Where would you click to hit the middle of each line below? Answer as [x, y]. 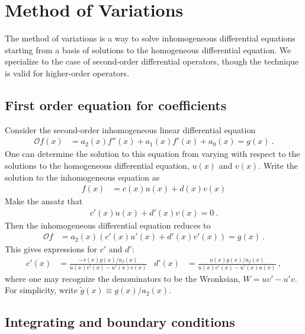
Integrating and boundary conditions [120, 322]
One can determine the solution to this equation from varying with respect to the [152, 154]
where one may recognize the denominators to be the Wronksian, [123, 278]
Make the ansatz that [44, 201]
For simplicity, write [41, 290]
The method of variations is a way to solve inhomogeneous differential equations [150, 38]
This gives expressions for [51, 249]
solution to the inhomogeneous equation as [82, 177]
